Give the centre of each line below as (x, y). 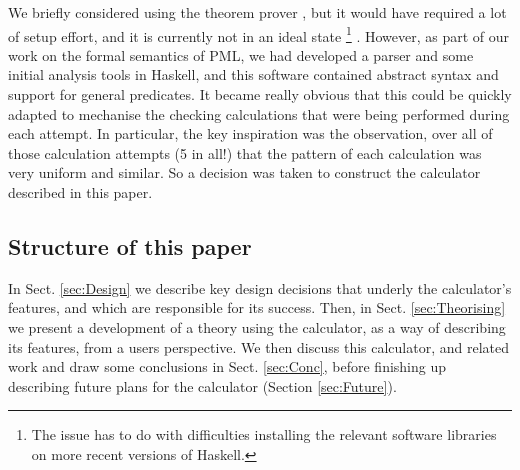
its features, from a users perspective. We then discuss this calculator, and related (259, 346)
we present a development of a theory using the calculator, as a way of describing (257, 326)
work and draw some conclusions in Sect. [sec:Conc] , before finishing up (227, 366)
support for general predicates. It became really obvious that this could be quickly (260, 94)
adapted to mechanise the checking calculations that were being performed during (259, 113)
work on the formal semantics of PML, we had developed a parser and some (241, 54)
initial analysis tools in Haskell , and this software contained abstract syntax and (253, 74)
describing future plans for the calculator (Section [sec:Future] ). (202, 385)
